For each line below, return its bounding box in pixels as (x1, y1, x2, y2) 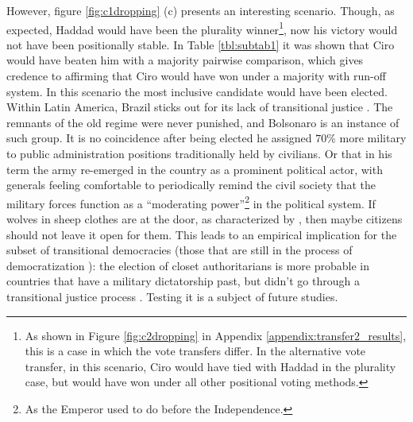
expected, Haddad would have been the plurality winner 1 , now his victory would (6, 18, 398, 37)
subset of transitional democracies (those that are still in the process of (6, 242, 353, 258)
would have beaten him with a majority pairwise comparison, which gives (6, 52, 364, 68)
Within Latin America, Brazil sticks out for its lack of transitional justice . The (6, 99, 393, 115)
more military (339, 130, 407, 146)
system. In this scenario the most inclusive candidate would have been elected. (6, 83, 388, 99)
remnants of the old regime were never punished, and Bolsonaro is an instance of (6, 114, 399, 130)
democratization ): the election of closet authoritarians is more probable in (6, 257, 369, 273)
